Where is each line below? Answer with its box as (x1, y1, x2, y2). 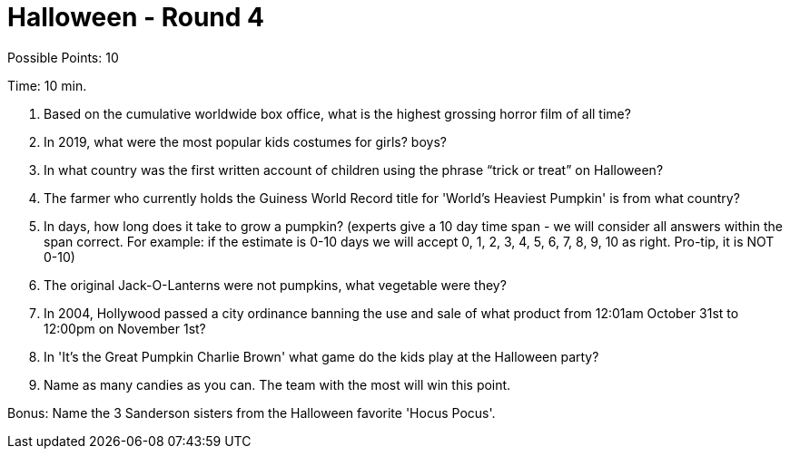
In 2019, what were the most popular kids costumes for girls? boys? (44, 133, 447, 150)
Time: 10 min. (7, 77, 87, 93)
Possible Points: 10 (7, 49, 119, 65)
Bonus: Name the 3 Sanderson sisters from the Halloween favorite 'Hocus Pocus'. (7, 404, 496, 421)
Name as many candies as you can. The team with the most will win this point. (44, 376, 511, 393)
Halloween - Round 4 (7, 2, 265, 33)
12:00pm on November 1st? (44, 320, 206, 336)
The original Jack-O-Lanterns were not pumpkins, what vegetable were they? (44, 277, 507, 293)
